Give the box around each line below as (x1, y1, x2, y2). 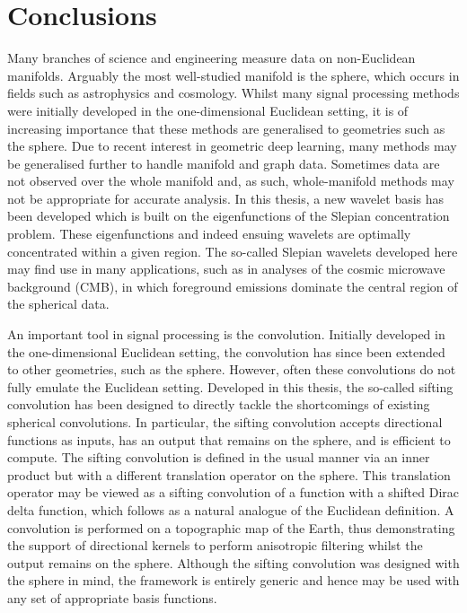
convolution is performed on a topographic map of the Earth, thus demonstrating (7, 518, 455, 537)
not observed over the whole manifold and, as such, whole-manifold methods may (7, 171, 454, 190)
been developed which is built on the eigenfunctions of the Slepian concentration (7, 206, 450, 225)
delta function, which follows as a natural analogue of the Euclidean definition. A (7, 500, 454, 519)
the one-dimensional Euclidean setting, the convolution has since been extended (7, 342, 445, 361)
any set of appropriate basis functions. (7, 588, 217, 607)
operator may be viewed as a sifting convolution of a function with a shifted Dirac (7, 483, 460, 502)
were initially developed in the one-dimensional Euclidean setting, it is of (7, 101, 409, 119)
